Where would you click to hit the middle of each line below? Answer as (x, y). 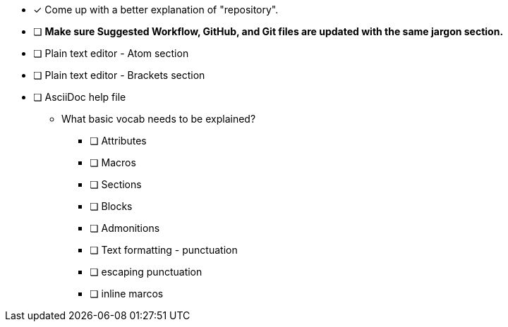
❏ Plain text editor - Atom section (111, 53)
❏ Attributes (118, 141)
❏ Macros (113, 162)
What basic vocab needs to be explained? (159, 119)
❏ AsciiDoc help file (80, 97)
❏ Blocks (111, 206)
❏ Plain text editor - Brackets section (119, 75)
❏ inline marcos (127, 294)
